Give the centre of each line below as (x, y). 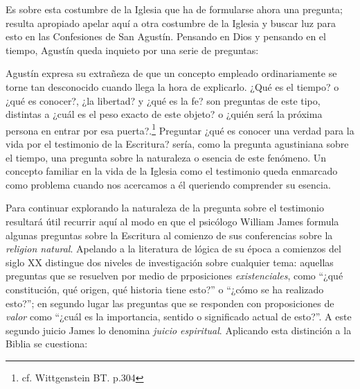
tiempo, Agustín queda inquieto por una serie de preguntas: (132, 50)
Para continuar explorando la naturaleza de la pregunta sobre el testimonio (165, 208)
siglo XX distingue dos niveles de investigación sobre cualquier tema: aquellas (170, 262)
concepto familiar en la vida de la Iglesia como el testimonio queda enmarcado (172, 171)
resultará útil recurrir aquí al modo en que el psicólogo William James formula (172, 221)
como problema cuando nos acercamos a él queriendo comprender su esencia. (168, 184)
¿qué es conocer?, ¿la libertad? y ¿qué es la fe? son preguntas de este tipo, (163, 100)
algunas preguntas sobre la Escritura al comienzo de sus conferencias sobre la (169, 235)
